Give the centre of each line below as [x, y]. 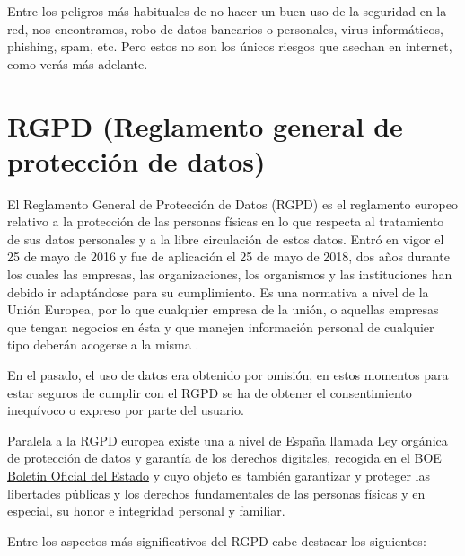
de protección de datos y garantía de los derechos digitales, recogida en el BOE [224, 458]
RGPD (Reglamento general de [205, 125]
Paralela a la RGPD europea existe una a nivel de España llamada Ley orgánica [228, 440]
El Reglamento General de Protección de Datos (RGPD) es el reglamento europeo [232, 203]
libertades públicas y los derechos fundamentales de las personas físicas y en [216, 493]
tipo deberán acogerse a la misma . [103, 344]
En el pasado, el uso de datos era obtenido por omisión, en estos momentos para [228, 375]
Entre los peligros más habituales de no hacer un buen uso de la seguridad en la [227, 11]
